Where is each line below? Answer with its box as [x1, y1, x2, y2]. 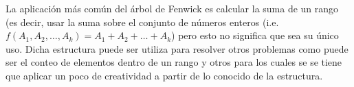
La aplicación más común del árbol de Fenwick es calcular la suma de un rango [5, 1, 339, 15]
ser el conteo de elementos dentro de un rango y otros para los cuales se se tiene [5, 55, 342, 69]
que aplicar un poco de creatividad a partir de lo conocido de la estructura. [5, 68, 323, 82]
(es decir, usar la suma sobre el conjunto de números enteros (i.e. [5, 14, 279, 29]
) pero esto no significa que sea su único [171, 28, 339, 42]
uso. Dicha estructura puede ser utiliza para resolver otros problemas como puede [5, 41, 349, 55]
